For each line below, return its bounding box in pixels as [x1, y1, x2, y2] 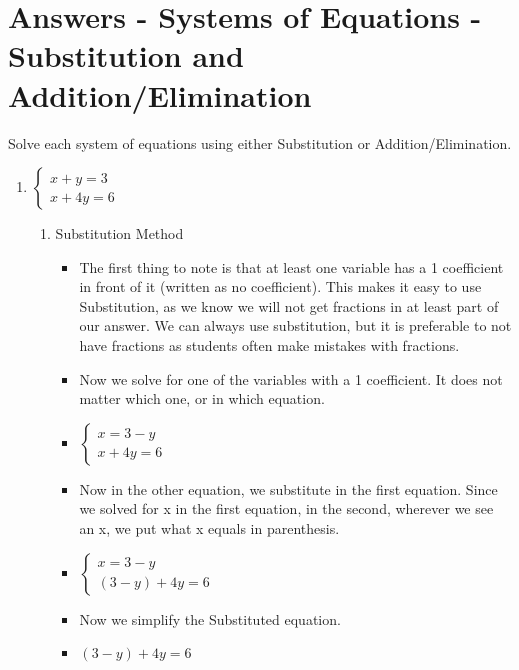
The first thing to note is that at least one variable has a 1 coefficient [79, 256, 504, 277]
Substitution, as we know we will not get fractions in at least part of [79, 295, 499, 316]
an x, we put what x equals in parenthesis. [79, 518, 340, 539]
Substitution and [8, 35, 244, 76]
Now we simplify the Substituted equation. [79, 608, 341, 629]
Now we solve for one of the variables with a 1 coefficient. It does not [79, 368, 503, 389]
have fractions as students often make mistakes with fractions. [79, 335, 460, 356]
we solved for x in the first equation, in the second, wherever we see [79, 498, 494, 519]
